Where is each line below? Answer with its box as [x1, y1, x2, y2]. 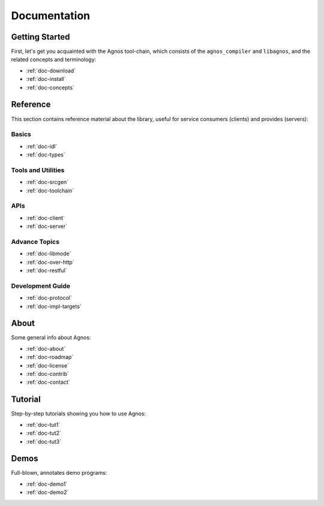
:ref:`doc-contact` [26, 378, 70, 386]
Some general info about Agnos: [11, 334, 91, 341]
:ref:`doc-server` [26, 222, 67, 230]
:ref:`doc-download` [26, 67, 76, 74]
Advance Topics [11, 237, 60, 246]
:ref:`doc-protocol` [26, 294, 72, 302]
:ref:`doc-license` [26, 362, 69, 369]
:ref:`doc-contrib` [26, 371, 69, 378]
